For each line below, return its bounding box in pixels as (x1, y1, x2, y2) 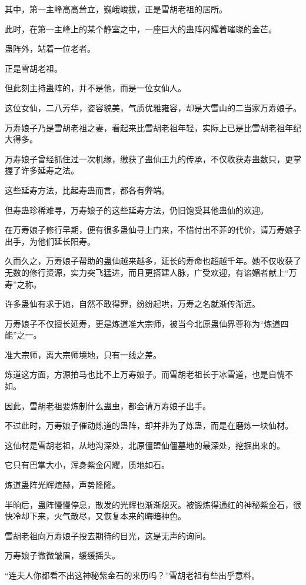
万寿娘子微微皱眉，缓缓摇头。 (5, 549, 120, 561)
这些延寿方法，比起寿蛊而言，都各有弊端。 (5, 183, 169, 196)
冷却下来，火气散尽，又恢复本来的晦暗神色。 (12, 510, 186, 522)
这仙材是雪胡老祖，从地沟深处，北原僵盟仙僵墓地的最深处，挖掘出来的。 (5, 439, 285, 451)
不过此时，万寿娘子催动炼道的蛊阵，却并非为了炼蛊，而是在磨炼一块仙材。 (5, 419, 293, 432)
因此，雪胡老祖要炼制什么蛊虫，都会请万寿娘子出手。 (5, 399, 211, 412)
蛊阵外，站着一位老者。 (5, 42, 95, 55)
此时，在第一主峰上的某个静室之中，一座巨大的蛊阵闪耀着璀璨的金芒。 (5, 22, 277, 35)
